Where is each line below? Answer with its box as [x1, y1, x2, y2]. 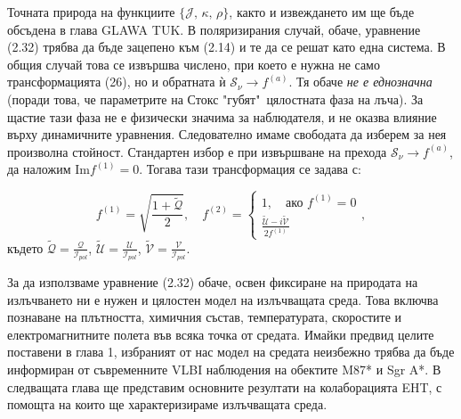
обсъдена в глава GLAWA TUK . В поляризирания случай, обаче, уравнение [7, 20, 421, 38]
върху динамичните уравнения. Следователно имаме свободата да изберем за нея [7, 125, 447, 144]
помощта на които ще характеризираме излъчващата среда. [7, 395, 328, 414]
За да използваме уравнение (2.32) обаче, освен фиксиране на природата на [7, 273, 418, 292]
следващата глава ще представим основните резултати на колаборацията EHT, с [7, 377, 442, 396]
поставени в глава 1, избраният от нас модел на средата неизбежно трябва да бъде [7, 342, 455, 361]
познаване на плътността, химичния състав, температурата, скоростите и [7, 308, 402, 326]
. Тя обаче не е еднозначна [288, 72, 433, 91]
